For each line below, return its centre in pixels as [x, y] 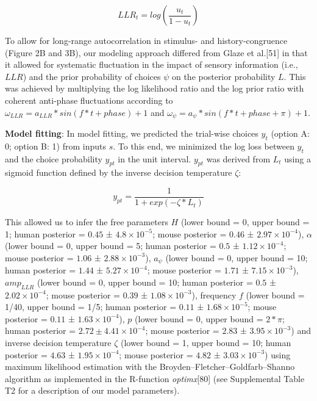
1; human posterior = [45, 233]
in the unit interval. [155, 158]
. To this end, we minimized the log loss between [204, 146]
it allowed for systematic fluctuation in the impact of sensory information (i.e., [151, 64]
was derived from [238, 158]
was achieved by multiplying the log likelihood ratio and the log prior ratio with [155, 88]
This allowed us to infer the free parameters [87, 222]
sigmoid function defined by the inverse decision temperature [119, 172]
